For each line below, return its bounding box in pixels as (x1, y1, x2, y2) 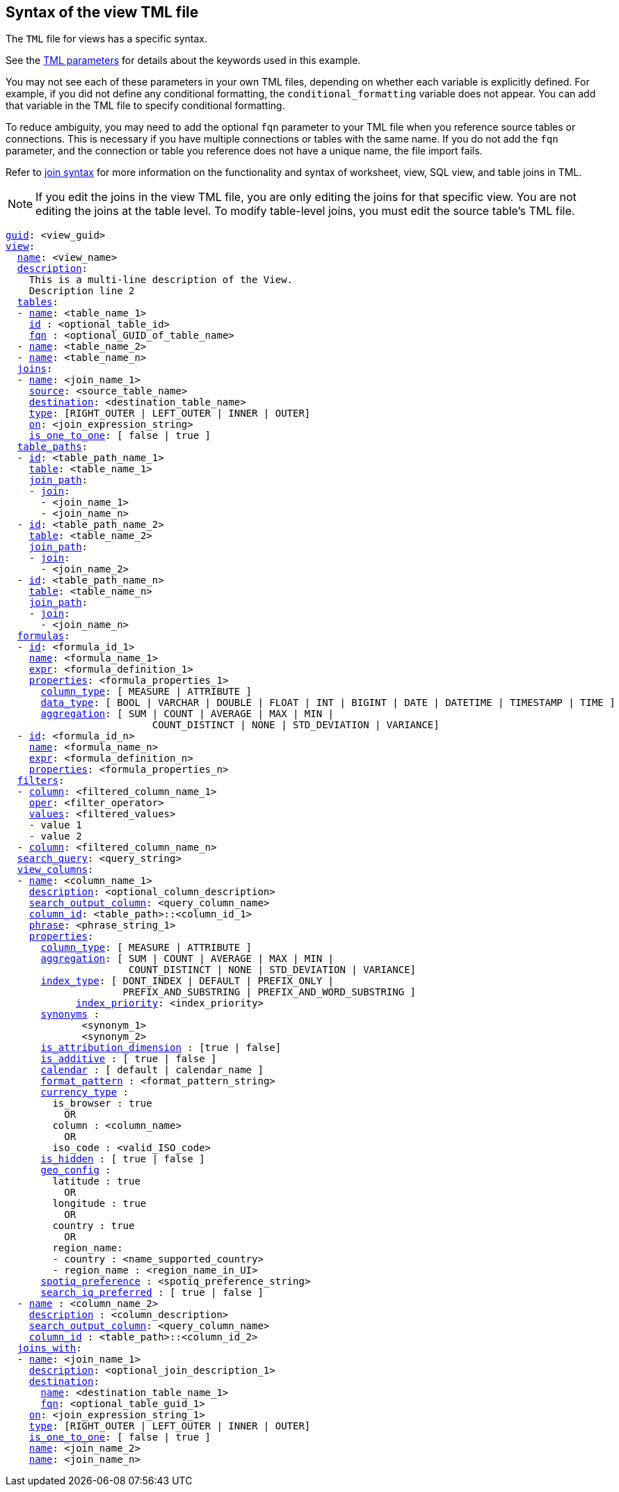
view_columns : (17, 864, 94, 876)
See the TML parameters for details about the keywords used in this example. (6, 54, 361, 67)
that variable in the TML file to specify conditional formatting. (6, 99, 285, 112)
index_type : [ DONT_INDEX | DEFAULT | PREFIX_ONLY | (40, 975, 335, 987)
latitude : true (52, 1176, 140, 1187)
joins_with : (17, 1342, 82, 1354)
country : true (52, 1220, 135, 1232)
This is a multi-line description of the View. (29, 274, 294, 286)
